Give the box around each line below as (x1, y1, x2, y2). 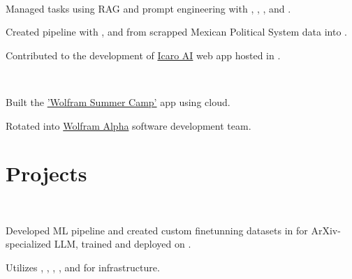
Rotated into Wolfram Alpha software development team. (6, 118, 251, 133)
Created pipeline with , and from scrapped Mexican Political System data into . (6, 24, 347, 39)
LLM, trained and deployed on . (54, 236, 191, 251)
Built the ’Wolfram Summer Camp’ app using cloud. (6, 94, 230, 109)
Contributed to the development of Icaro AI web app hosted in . (6, 47, 281, 62)
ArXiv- (311, 223, 341, 237)
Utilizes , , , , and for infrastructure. (6, 260, 160, 275)
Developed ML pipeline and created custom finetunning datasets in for (6, 223, 308, 237)
